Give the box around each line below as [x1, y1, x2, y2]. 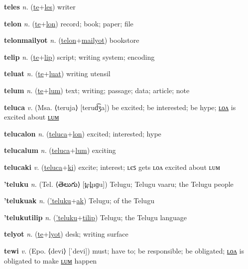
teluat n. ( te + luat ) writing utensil [4, 68, 111, 79]
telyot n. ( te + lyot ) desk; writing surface [4, 229, 128, 239]
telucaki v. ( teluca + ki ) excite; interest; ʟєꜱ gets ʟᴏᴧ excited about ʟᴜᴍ [4, 161, 220, 172]
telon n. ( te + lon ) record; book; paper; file [4, 18, 133, 28]
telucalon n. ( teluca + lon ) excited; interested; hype [4, 128, 161, 138]
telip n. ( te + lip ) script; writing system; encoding [4, 51, 155, 62]
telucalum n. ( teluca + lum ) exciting [4, 145, 116, 155]
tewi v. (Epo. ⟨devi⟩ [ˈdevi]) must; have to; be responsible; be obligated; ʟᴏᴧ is [4, 245, 244, 256]
